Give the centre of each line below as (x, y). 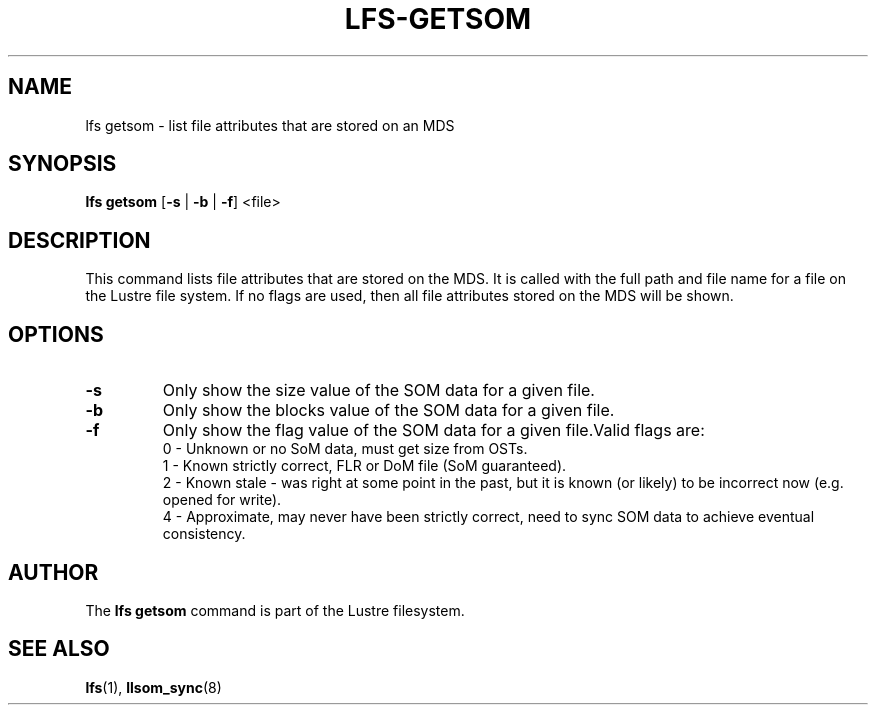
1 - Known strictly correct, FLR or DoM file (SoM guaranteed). (364, 466)
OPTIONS (56, 334)
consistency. (204, 534)
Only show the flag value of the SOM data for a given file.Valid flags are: (433, 430)
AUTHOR (53, 572)
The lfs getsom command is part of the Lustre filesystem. (275, 610)
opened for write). (222, 500)
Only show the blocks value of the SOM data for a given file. (388, 410)
